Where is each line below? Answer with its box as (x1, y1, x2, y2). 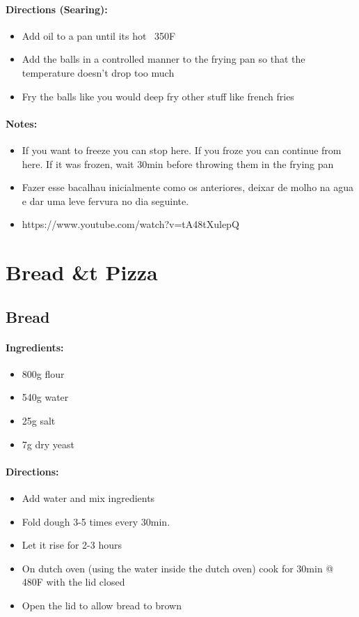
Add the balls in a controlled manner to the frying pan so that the (22, 52, 305, 66)
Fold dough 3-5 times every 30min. (22, 514, 170, 528)
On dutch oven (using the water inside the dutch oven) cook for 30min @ (22, 561, 334, 575)
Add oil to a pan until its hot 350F (22, 28, 176, 43)
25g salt (22, 413, 56, 428)
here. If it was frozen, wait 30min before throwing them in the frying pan (22, 156, 334, 171)
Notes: (6, 116, 38, 130)
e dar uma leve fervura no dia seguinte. (22, 193, 189, 208)
